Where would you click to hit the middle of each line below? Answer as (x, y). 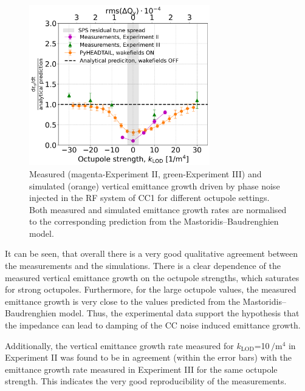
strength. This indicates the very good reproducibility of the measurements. (146, 381)
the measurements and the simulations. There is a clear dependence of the (143, 266)
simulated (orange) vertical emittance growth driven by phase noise (155, 185)
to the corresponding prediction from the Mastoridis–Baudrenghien (154, 221)
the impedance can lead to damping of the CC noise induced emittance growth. (153, 325)
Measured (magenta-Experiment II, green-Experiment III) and (146, 173)
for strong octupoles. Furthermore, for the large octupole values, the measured (151, 289)
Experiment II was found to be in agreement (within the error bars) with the (148, 357)
